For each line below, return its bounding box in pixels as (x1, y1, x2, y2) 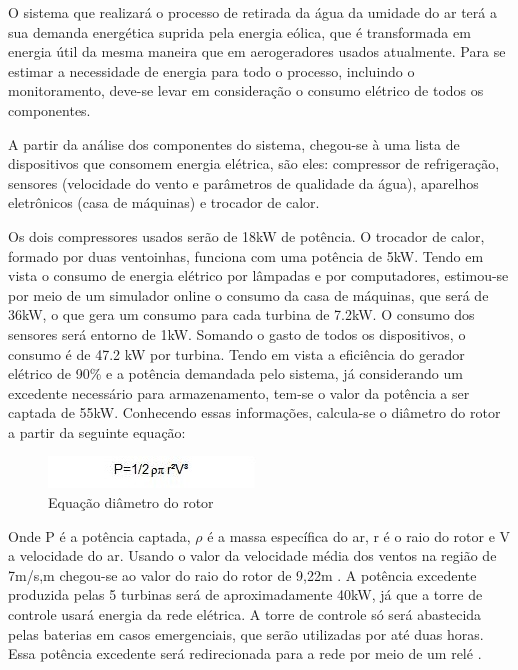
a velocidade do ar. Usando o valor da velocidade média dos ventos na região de (8, 545, 497, 566)
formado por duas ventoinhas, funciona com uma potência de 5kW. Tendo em (8, 245, 484, 266)
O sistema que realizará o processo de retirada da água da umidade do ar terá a (8, 2, 497, 22)
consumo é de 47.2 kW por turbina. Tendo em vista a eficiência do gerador (8, 343, 465, 364)
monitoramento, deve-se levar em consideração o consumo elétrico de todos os (8, 80, 484, 101)
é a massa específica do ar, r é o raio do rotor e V (207, 525, 511, 546)
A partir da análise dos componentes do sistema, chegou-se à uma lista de (8, 133, 460, 154)
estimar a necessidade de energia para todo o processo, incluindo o (8, 60, 415, 81)
